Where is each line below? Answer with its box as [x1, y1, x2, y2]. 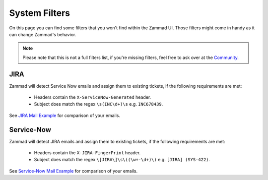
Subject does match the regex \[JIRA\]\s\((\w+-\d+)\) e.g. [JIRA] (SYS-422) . [34, 157, 210, 163]
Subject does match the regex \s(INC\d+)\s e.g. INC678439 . [34, 101, 163, 107]
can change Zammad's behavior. [9, 31, 76, 37]
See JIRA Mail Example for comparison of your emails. [9, 112, 120, 119]
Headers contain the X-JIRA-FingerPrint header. [34, 150, 141, 156]
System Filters [9, 7, 70, 18]
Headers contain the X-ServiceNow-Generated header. [34, 94, 151, 100]
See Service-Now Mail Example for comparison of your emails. [9, 168, 138, 174]
